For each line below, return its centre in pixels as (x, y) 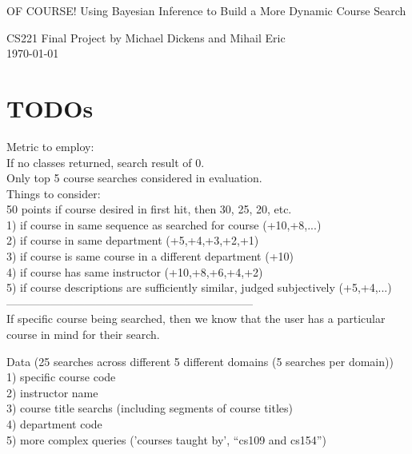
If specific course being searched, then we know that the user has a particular (196, 319)
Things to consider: (54, 193)
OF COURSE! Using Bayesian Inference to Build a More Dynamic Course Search (206, 10)
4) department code (54, 424)
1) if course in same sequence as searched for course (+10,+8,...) (164, 224)
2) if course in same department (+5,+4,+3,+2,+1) (133, 240)
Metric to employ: (50, 146)
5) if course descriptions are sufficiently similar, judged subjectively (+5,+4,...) (199, 287)
